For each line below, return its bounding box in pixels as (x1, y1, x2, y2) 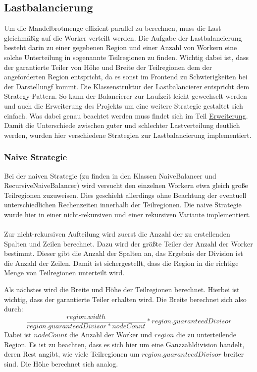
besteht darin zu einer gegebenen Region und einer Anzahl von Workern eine (4, 42, 237, 53)
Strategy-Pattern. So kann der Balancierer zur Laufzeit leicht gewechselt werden (4, 91, 247, 101)
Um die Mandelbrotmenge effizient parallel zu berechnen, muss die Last (4, 23, 221, 33)
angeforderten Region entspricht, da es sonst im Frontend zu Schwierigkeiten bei (4, 71, 248, 82)
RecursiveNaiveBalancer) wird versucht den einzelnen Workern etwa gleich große (4, 180, 248, 190)
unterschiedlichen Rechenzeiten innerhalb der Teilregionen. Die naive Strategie (4, 199, 242, 210)
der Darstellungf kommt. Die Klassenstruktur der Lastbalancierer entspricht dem (4, 81, 250, 91)
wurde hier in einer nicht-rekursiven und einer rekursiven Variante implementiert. (4, 209, 251, 219)
